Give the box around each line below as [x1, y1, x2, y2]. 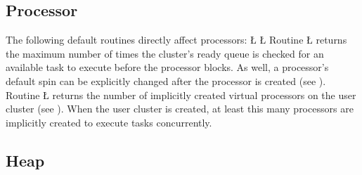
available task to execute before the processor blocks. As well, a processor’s [6, 60, 329, 74]
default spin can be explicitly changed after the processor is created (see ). [6, 73, 326, 88]
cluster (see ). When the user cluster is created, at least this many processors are [6, 101, 354, 116]
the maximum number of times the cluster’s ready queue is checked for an [6, 46, 324, 60]
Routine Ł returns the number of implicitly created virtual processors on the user [6, 87, 356, 102]
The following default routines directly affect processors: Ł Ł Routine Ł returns [6, 32, 347, 47]
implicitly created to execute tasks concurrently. [6, 115, 212, 129]
